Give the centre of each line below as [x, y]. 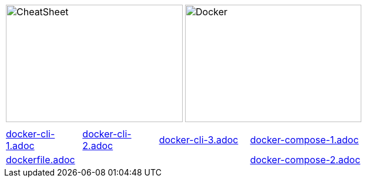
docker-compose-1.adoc [304, 140]
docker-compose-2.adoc [305, 160]
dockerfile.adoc [41, 160]
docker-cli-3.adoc [199, 140]
